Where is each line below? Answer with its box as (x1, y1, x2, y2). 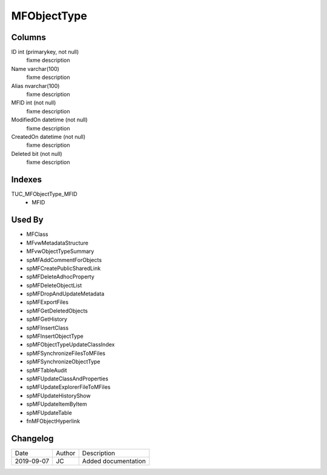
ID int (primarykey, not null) (11, 49, 79, 56)
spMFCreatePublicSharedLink (26, 264, 101, 272)
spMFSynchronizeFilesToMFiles (26, 349, 106, 357)
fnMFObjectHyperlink (26, 417, 81, 425)
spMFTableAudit (26, 366, 67, 374)
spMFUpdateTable (26, 409, 72, 416)
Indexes (11, 174, 42, 184)
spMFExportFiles (26, 298, 69, 306)
